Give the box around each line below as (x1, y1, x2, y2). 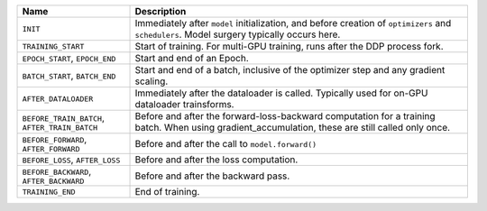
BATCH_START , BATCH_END (22, 69, 116, 81)
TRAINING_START (22, 41, 85, 51)
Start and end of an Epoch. (134, 52, 250, 64)
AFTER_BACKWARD (22, 177, 85, 186)
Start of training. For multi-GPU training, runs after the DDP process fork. (134, 41, 444, 52)
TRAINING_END (22, 187, 76, 197)
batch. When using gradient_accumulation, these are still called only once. (134, 122, 451, 133)
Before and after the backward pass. (134, 170, 290, 182)
